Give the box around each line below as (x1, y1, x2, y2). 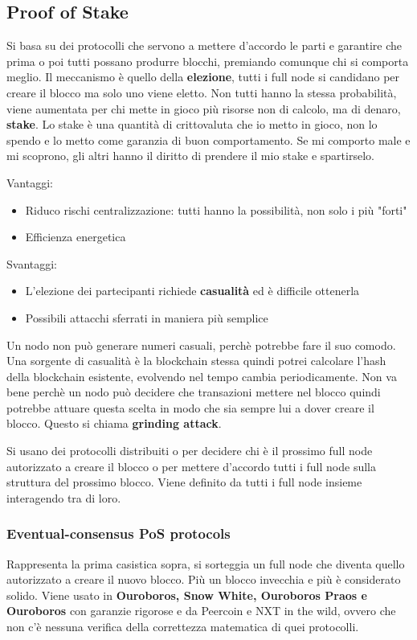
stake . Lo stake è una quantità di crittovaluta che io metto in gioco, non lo (6, 116, 378, 133)
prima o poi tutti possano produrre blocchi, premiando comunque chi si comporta (6, 52, 409, 69)
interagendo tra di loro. (6, 489, 121, 506)
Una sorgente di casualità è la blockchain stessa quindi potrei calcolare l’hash (6, 352, 386, 369)
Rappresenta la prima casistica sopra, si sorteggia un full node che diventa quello (6, 555, 405, 572)
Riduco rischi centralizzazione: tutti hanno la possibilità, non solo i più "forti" (25, 201, 407, 218)
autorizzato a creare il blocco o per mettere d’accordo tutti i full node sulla (6, 457, 376, 474)
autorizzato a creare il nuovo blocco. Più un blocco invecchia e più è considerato (6, 571, 401, 588)
